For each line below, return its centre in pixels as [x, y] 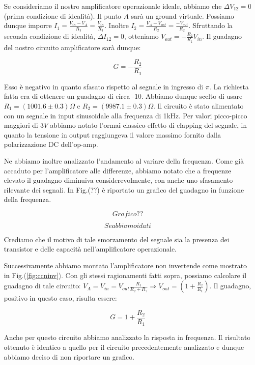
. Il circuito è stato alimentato [198, 105]
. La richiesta [229, 86]
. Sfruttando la [211, 25]
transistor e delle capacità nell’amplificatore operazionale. [90, 249]
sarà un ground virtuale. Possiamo [183, 15]
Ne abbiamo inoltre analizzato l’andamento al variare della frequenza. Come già [124, 160]
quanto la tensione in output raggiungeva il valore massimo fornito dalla [113, 134]
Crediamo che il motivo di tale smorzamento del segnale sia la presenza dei [117, 239]
